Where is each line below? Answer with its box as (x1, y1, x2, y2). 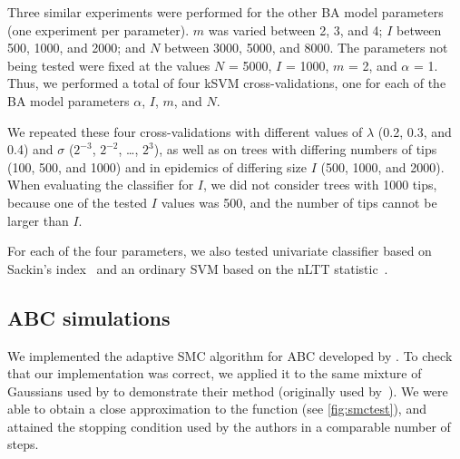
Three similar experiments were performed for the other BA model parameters (7, 3, 444, 21)
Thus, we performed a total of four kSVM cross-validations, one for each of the (7, 73, 446, 93)
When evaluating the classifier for (7, 175, 194, 194)
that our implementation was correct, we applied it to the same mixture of (7, 364, 422, 383)
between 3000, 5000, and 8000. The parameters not (164, 38, 448, 57)
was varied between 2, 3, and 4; (208, 20, 383, 39)
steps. (7, 435, 39, 454)
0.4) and (7, 140, 54, 159)
